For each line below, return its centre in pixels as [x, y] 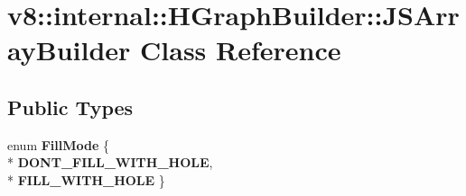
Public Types [70, 107]
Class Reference [241, 50]
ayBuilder [69, 50]
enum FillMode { [59, 144]
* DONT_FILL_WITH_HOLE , [110, 162]
